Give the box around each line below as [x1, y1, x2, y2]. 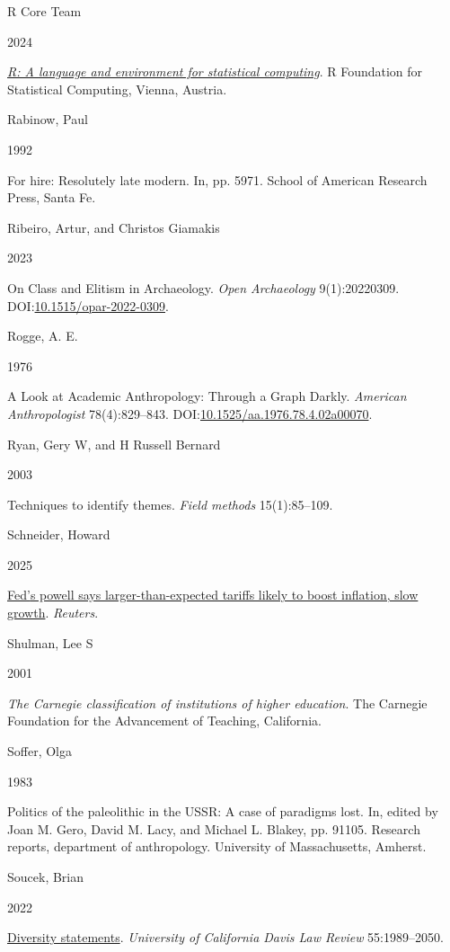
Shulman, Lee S [7, 633, 93, 652]
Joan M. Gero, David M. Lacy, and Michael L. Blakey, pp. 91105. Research [7, 819, 420, 838]
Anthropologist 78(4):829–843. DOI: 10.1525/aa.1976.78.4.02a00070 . [7, 404, 373, 423]
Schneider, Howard [7, 525, 110, 544]
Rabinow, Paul [7, 110, 88, 129]
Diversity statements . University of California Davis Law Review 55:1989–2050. [7, 928, 444, 947]
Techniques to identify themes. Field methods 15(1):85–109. [7, 494, 333, 513]
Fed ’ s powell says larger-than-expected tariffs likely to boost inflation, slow [7, 585, 419, 604]
